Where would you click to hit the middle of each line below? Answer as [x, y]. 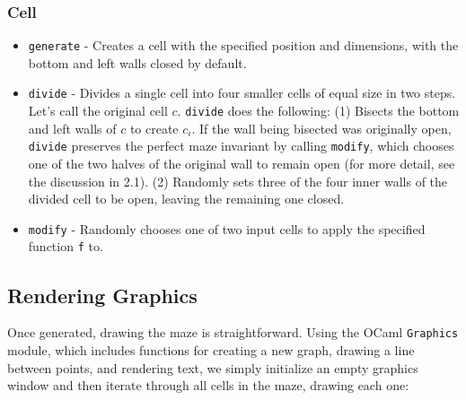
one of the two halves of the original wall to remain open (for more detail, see [242, 164]
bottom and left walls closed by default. [137, 62]
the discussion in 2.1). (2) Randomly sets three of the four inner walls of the [238, 181]
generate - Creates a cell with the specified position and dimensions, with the [243, 45]
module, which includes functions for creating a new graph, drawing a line [211, 349]
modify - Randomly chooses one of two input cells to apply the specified [227, 228]
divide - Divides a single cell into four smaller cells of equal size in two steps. [242, 93]
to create [154, 128]
